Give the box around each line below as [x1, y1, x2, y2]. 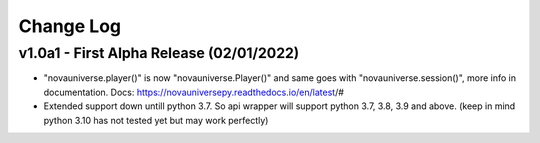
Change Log [18, 15, 122, 37]
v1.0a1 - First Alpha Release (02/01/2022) [18, 44, 300, 62]
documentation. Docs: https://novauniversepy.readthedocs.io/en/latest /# [43, 86, 345, 98]
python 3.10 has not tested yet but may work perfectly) [43, 114, 269, 126]
